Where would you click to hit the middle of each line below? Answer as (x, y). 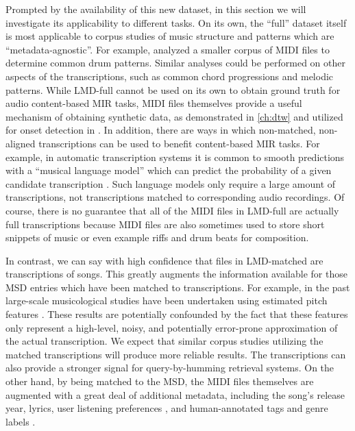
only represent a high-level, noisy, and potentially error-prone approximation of (172, 327)
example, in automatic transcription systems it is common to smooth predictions (175, 157)
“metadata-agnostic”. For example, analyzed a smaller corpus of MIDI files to (168, 49)
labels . (21, 421)
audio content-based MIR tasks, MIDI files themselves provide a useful (154, 103)
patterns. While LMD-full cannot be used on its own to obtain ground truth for (173, 89)
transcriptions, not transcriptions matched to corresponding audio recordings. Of (175, 197)
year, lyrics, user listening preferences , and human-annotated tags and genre (167, 408)
